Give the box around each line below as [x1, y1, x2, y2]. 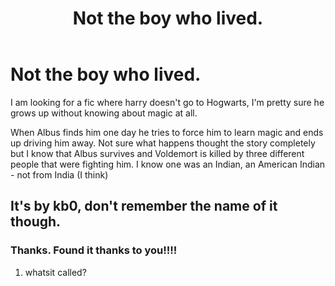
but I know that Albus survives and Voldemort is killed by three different [10, 147, 305, 159]
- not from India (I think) [10, 168, 109, 181]
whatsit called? [24, 266, 87, 278]
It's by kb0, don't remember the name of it [10, 198, 278, 215]
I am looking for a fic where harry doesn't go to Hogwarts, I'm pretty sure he [10, 96, 325, 108]
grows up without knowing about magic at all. [10, 107, 198, 119]
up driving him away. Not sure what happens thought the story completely [10, 137, 316, 149]
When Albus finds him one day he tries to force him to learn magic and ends [10, 126, 324, 138]
